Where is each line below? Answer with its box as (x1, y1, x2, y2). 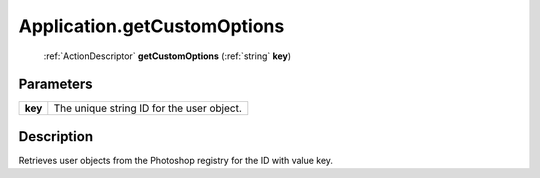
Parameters (18, 76, 93, 93)
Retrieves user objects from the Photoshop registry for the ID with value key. (18, 154, 334, 166)
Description (18, 128, 94, 145)
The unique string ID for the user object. (53, 101, 242, 115)
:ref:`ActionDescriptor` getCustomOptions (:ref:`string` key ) (43, 50, 292, 62)
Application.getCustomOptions (18, 15, 285, 37)
